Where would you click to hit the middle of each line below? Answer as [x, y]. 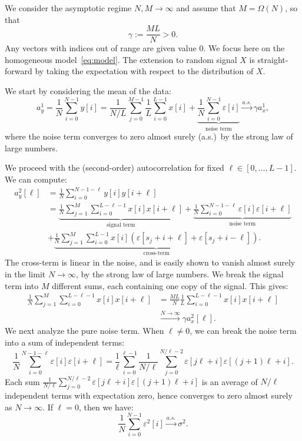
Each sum [22, 381]
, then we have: [106, 407]
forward [19, 71]
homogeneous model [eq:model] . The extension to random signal [121, 59]
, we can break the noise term [243, 331]
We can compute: [36, 179]
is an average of [230, 381]
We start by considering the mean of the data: [88, 91]
